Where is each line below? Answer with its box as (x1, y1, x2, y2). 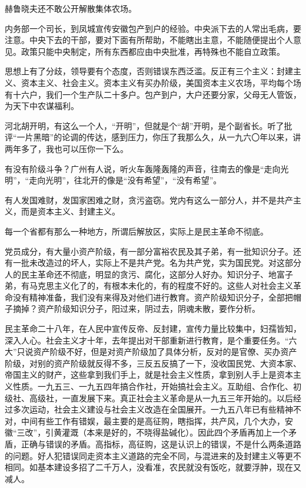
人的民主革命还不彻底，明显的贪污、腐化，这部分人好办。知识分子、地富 (5, 268, 285, 280)
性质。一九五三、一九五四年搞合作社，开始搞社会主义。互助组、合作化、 (12, 380, 293, 393)
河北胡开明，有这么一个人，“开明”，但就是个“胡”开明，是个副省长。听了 (5, 119, 284, 131)
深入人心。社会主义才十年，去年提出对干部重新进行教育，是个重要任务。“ (5, 334, 289, 346)
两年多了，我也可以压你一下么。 (5, 142, 128, 154)
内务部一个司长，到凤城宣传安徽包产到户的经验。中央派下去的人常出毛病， (5, 22, 293, 34)
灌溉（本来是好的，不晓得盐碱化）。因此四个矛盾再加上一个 (62, 426, 289, 438)
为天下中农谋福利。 (5, 100, 79, 112)
